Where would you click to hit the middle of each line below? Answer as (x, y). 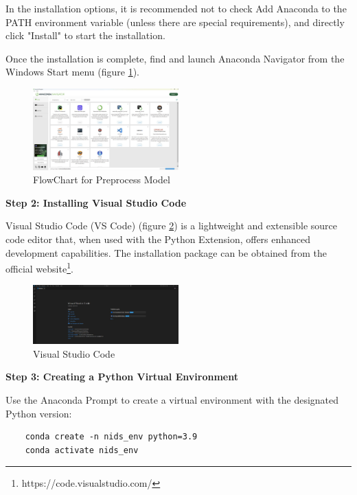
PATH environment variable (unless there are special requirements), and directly (175, 22)
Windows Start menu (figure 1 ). (73, 72)
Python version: (39, 413)
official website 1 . (39, 267)
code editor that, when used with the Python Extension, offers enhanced (158, 239)
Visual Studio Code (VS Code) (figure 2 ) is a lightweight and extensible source (171, 226)
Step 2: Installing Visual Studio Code (96, 202)
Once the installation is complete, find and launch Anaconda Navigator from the (175, 58)
